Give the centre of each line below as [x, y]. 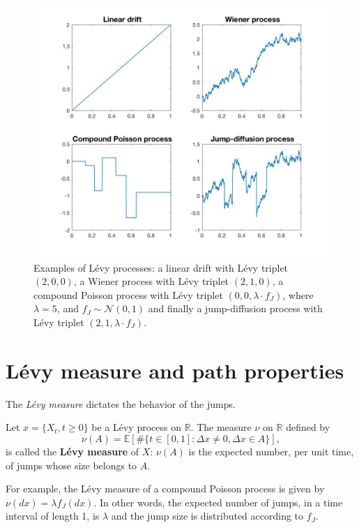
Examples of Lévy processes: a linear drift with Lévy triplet [161, 267]
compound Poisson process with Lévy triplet [128, 294]
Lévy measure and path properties [175, 370]
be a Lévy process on [136, 427]
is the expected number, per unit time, [271, 451]
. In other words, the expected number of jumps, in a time [218, 502]
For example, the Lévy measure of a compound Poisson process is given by [165, 489]
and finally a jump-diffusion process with [235, 308]
